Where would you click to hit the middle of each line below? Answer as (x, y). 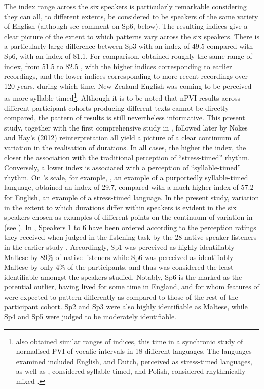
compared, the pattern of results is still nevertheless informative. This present (125, 118)
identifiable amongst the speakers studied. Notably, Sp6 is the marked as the (123, 277)
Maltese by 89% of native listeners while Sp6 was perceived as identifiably (119, 257)
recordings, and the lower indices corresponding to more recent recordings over (126, 76)
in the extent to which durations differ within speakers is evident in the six (120, 207)
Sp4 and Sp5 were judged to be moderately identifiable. (90, 317)
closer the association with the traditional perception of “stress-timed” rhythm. (127, 157)
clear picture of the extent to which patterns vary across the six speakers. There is (132, 36)
